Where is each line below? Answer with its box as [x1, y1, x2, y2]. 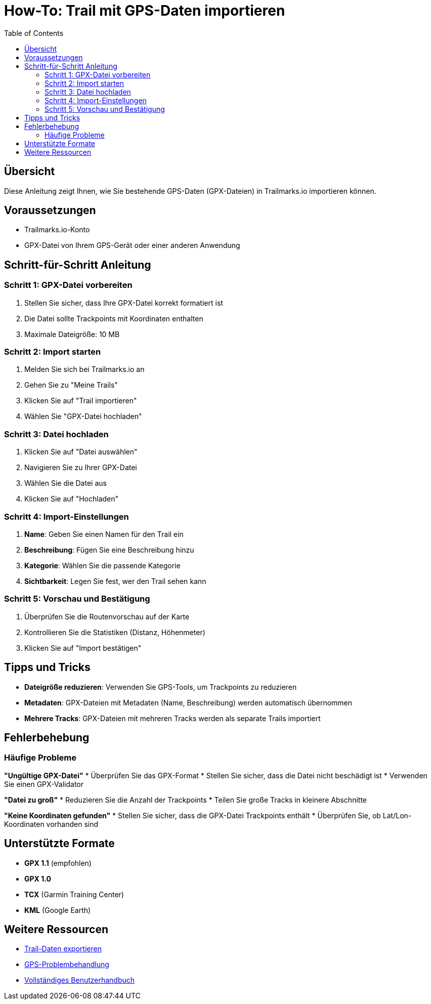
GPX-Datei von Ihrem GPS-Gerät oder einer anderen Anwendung [24, 241, 240, 250]
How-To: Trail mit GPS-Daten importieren [4, 2, 285, 19]
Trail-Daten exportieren [24, 944, 102, 953]
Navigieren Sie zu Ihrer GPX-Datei [24, 463, 137, 472]
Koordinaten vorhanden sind [4, 819, 99, 828]
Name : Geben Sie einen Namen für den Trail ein [24, 529, 184, 538]
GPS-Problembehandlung [24, 960, 109, 969]
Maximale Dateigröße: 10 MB [24, 329, 120, 339]
